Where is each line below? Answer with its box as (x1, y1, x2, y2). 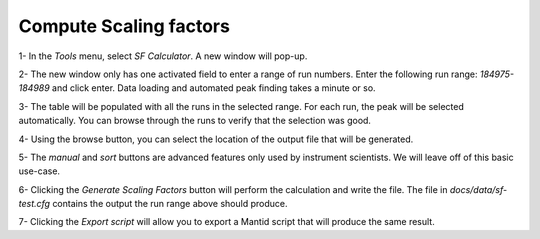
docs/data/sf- (449, 183, 508, 195)
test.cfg (18, 198, 50, 210)
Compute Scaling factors (18, 15, 230, 37)
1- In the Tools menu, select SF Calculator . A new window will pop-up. (18, 50, 308, 62)
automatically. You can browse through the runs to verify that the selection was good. (18, 115, 372, 127)
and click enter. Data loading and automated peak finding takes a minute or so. (51, 82, 376, 94)
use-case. (18, 165, 60, 177)
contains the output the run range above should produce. (51, 198, 288, 210)
